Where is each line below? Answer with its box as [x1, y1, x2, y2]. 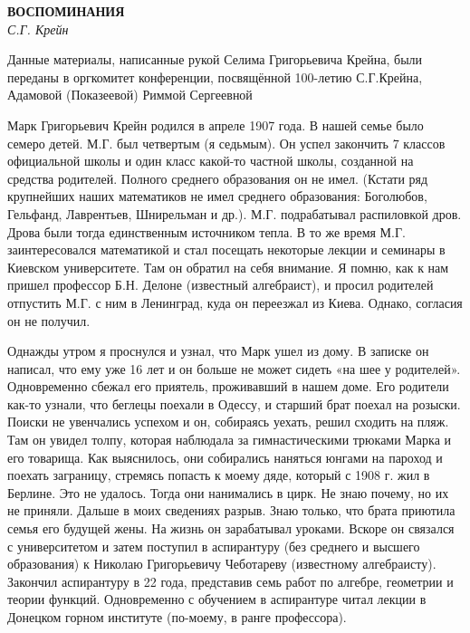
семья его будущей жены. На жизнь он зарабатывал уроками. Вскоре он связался [7, 519, 455, 538]
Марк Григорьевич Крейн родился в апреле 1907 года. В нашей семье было [7, 115, 424, 134]
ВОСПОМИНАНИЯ [7, 2, 125, 20]
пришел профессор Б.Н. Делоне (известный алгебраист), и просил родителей [7, 275, 434, 294]
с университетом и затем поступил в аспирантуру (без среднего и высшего [7, 536, 420, 555]
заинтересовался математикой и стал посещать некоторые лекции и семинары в [7, 240, 446, 259]
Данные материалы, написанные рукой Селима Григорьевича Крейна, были [7, 50, 423, 69]
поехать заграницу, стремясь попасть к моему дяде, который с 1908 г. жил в [7, 465, 430, 484]
